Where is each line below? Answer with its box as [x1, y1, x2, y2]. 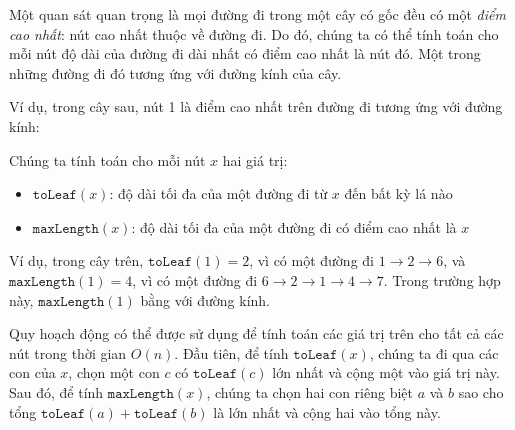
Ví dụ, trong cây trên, [9, 250, 144, 271]
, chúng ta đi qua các [369, 342, 499, 363]
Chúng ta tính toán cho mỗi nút [9, 149, 206, 170]
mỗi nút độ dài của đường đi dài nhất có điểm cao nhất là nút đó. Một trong [9, 43, 481, 64]
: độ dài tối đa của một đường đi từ [109, 183, 328, 204]
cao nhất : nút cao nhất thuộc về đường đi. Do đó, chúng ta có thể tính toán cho [9, 23, 499, 44]
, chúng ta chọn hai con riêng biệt [206, 381, 413, 402]
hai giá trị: [222, 149, 288, 170]
